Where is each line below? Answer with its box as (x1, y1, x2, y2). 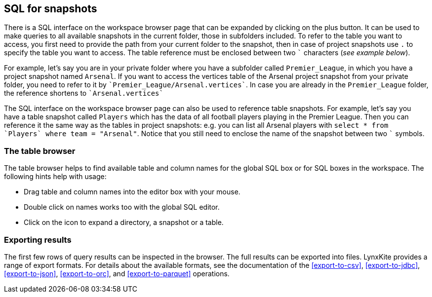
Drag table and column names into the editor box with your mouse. (24, 187, 240, 196)
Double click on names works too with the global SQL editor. (24, 203, 220, 212)
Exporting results (4, 234, 72, 245)
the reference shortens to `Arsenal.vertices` (4, 89, 163, 98)
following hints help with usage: (4, 172, 107, 181)
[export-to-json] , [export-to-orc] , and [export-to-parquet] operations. (4, 269, 230, 278)
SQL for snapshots (4, 2, 97, 15)
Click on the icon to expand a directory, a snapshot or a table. (24, 218, 224, 227)
